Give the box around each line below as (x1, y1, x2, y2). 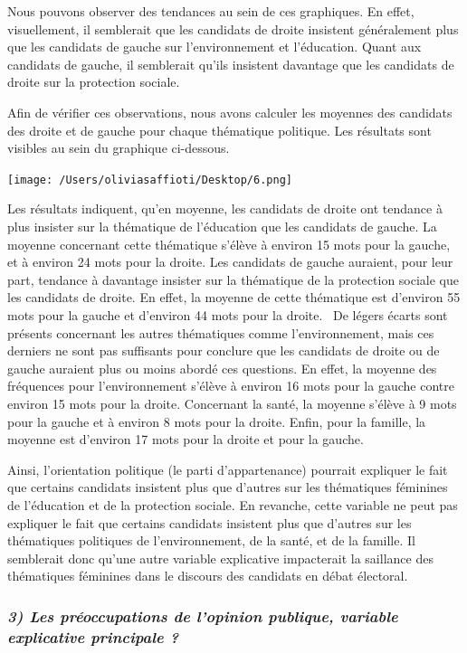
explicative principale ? (7, 625, 179, 648)
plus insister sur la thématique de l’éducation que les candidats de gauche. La (7, 217, 437, 235)
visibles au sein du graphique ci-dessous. (7, 138, 230, 157)
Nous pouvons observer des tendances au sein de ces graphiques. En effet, (7, 2, 415, 20)
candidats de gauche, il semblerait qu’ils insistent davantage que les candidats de (7, 54, 454, 73)
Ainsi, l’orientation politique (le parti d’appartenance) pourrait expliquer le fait (7, 459, 448, 478)
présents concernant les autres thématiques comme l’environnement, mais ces (7, 323, 434, 342)
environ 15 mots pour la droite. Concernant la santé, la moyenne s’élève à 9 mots (7, 393, 457, 412)
